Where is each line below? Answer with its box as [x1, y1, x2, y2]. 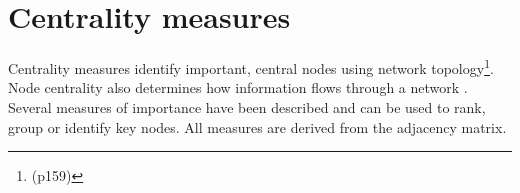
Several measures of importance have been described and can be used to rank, [8, 96, 486, 117]
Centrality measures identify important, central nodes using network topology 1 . [8, 55, 494, 78]
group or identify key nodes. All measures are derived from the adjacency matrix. [8, 116, 507, 137]
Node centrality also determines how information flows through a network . [8, 77, 468, 98]
